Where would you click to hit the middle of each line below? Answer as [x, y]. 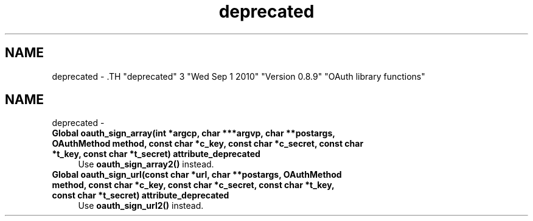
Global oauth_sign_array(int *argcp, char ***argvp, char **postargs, [193, 133]
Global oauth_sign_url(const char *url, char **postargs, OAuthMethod [197, 175]
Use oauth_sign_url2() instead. [141, 206]
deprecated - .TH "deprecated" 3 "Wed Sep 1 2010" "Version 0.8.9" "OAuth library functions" [239, 76]
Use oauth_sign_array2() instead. [146, 164]
